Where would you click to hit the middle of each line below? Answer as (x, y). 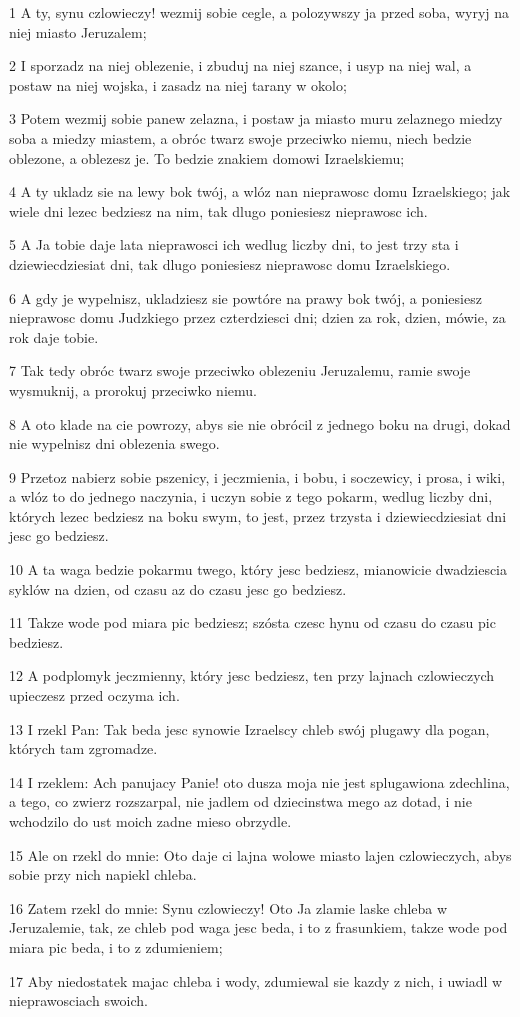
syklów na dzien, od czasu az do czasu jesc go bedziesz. (178, 588)
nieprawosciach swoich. (79, 1000)
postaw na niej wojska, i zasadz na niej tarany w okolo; (178, 84)
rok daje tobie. (54, 336)
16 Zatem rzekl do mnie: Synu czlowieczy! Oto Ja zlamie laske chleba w (228, 907)
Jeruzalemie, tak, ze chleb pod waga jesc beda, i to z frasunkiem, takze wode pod (258, 927)
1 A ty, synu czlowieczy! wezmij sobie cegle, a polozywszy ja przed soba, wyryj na (259, 12)
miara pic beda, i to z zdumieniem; (116, 946)
